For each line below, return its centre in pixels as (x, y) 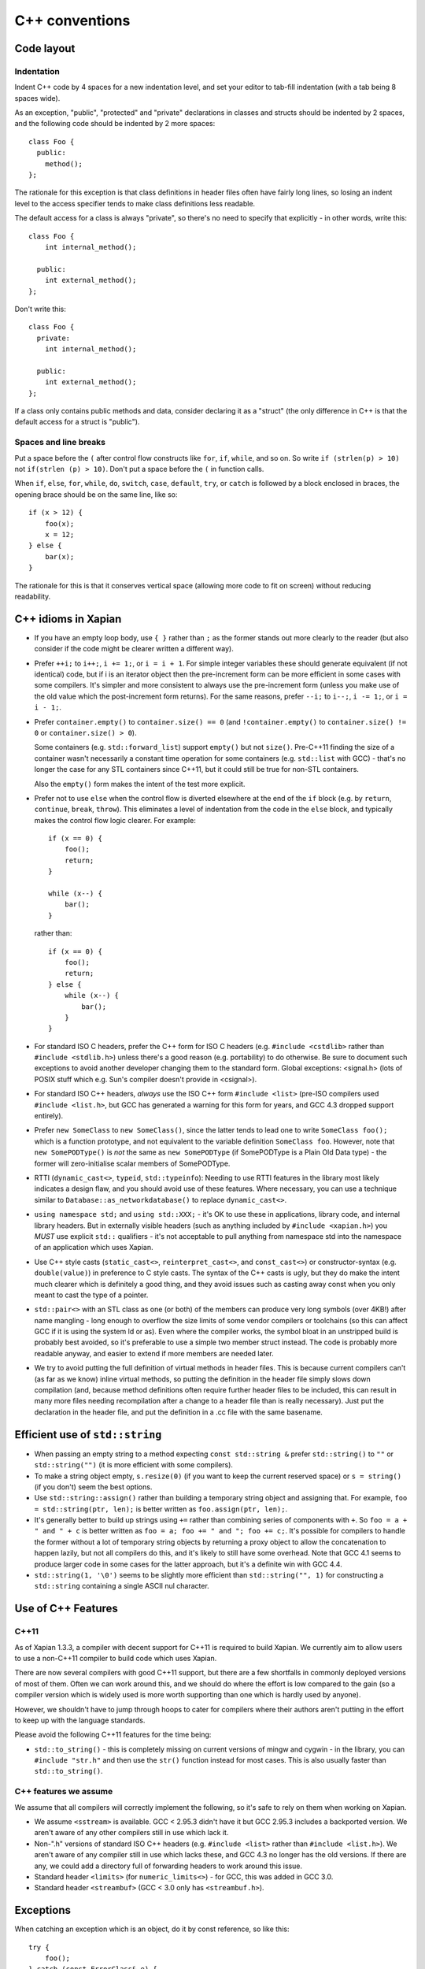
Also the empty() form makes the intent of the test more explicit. (140, 784)
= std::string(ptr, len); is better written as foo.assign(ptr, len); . (161, 1509)
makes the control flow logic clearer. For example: (115, 820)
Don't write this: (40, 309)
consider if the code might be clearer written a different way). (134, 649)
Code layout (45, 48)
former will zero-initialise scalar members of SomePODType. (132, 1163)
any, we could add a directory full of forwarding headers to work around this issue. (168, 1866)
